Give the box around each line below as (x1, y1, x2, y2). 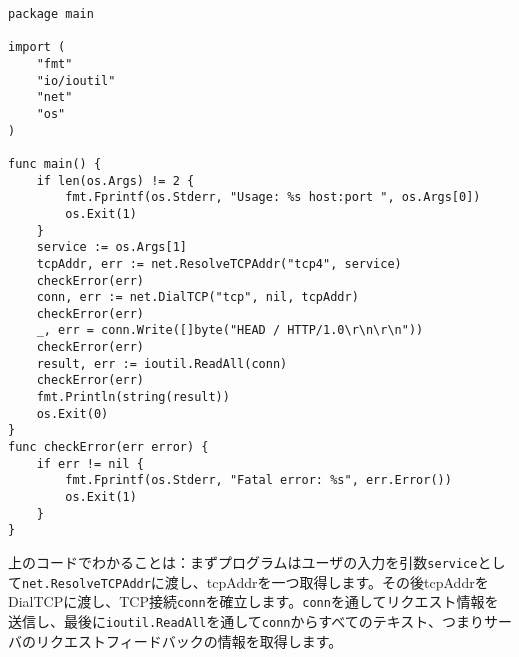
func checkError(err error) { (8, 440, 209, 455)
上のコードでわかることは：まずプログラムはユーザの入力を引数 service (8, 552, 478, 572)
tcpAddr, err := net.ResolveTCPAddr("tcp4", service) (36, 256, 402, 271)
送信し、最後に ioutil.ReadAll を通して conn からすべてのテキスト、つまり (8, 610, 484, 631)
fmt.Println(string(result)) (36, 390, 230, 405)
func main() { (8, 156, 102, 171)
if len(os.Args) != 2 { (36, 173, 195, 188)
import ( (8, 40, 66, 55)
